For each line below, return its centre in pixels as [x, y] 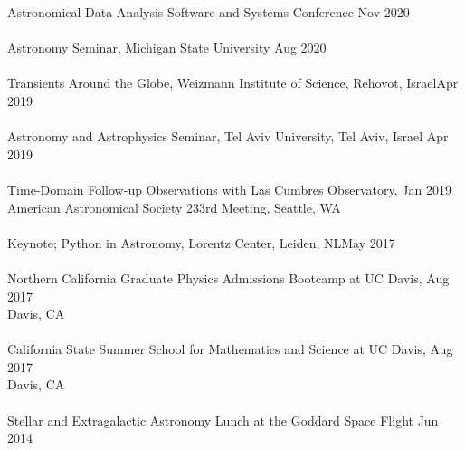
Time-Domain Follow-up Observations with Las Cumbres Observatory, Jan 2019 [229, 189]
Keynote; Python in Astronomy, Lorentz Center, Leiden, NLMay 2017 [201, 242]
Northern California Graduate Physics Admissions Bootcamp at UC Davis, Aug [228, 278]
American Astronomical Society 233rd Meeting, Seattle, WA [174, 207]
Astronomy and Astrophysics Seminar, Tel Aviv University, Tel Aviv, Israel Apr [228, 136]
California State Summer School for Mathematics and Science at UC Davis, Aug [230, 349]
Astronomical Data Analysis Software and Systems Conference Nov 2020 [209, 12]
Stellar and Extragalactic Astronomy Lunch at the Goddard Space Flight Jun [223, 420]
